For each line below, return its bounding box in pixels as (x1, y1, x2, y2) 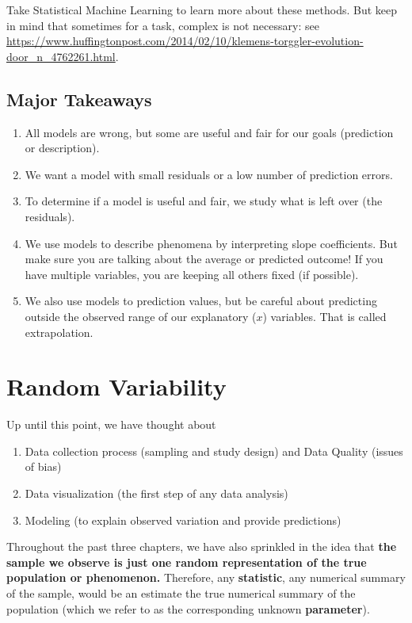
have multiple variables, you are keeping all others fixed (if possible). (25, 266, 359, 282)
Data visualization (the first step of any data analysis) (25, 485, 288, 502)
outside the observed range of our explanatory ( (25, 308, 257, 324)
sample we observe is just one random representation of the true (6, 553, 367, 570)
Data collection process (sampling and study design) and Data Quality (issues (25, 442, 403, 459)
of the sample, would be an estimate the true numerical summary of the (6, 584, 356, 601)
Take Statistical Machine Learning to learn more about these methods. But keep (6, 2, 398, 17)
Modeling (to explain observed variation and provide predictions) (25, 511, 341, 528)
